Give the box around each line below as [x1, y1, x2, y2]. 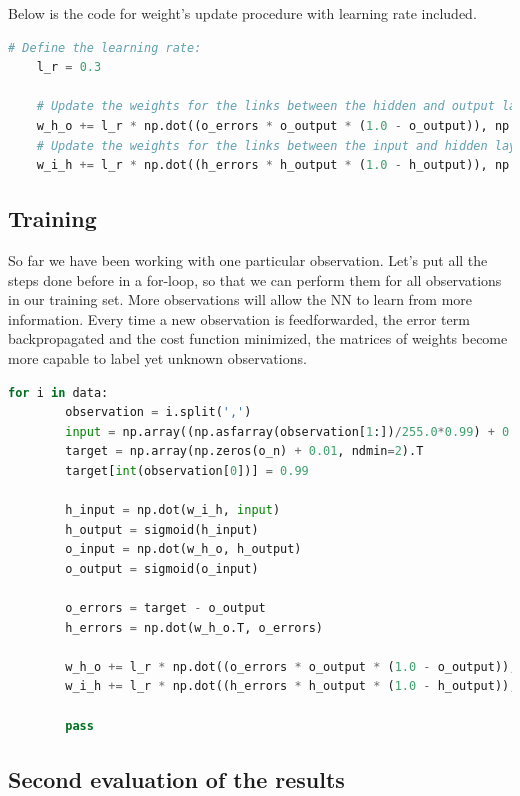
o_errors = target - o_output [65, 601, 266, 616]
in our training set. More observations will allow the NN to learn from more [8, 289, 473, 310]
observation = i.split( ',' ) [65, 405, 252, 420]
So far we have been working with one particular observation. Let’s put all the [8, 249, 488, 270]
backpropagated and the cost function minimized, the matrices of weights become [8, 328, 508, 349]
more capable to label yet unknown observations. [8, 347, 307, 368]
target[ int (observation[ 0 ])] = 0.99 [65, 463, 309, 478]
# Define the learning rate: [8, 40, 202, 55]
